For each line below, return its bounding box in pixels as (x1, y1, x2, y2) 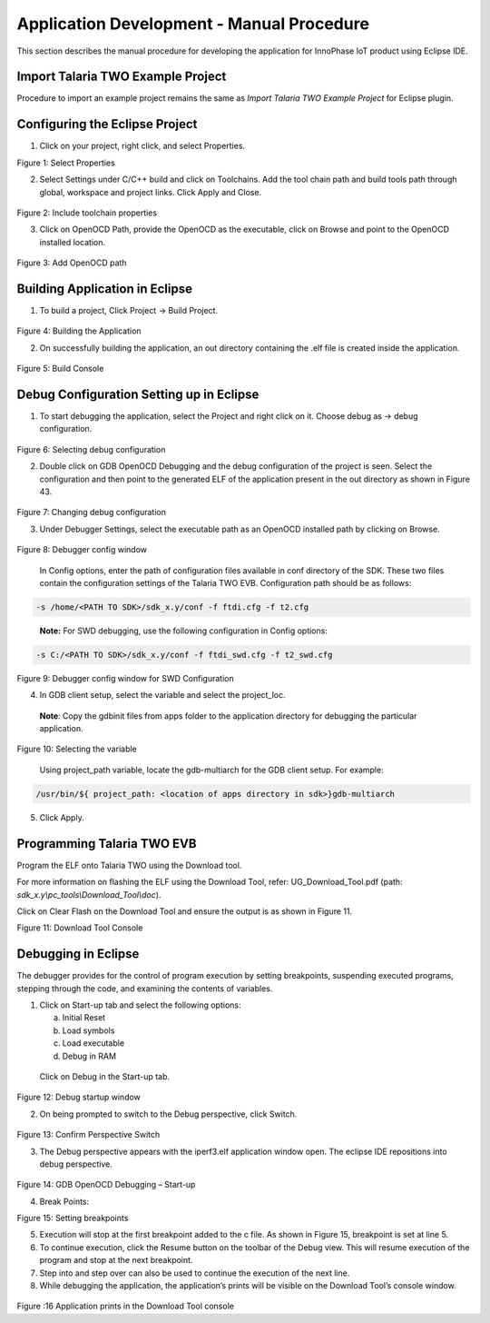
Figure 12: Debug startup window (16, 1091, 141, 1103)
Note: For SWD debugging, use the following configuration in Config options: (39, 625, 328, 636)
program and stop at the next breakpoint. (39, 1255, 193, 1266)
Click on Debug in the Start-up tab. (39, 1070, 171, 1081)
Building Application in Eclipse (16, 281, 192, 296)
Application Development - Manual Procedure (16, 14, 369, 34)
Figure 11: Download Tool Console (16, 922, 143, 933)
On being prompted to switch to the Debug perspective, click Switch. (39, 1109, 298, 1119)
